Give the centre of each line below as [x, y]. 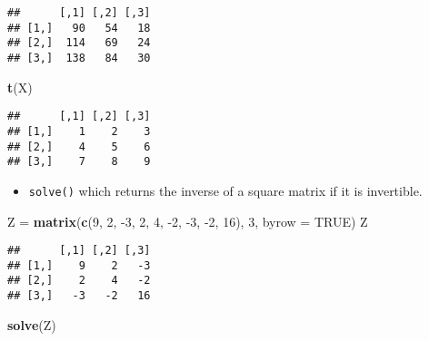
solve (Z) [32, 324]
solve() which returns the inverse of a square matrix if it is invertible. [225, 190]
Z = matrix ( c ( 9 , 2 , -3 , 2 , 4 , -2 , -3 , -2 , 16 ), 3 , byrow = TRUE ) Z [188, 221]
